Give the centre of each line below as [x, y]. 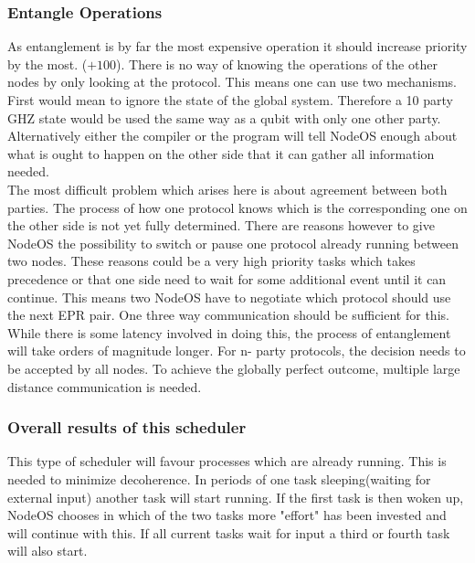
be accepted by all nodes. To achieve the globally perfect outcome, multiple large [234, 368]
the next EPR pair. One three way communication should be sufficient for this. [228, 315]
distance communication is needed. [105, 386]
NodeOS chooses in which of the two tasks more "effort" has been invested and [227, 515]
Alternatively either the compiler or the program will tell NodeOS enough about [232, 136]
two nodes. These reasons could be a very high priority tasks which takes [211, 261]
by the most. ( [47, 64]
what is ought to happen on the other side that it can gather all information [221, 153]
